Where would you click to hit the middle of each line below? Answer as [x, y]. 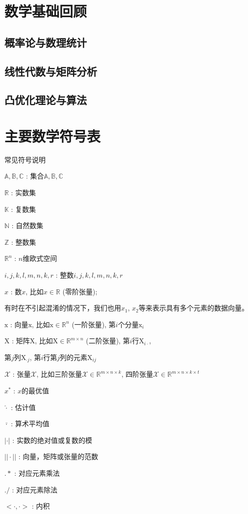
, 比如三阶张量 [59, 374]
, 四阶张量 [137, 374]
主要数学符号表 [53, 136]
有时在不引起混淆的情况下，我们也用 [63, 308]
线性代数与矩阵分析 [51, 71]
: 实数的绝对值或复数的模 [52, 440]
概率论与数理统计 [46, 42]
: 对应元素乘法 [37, 473]
